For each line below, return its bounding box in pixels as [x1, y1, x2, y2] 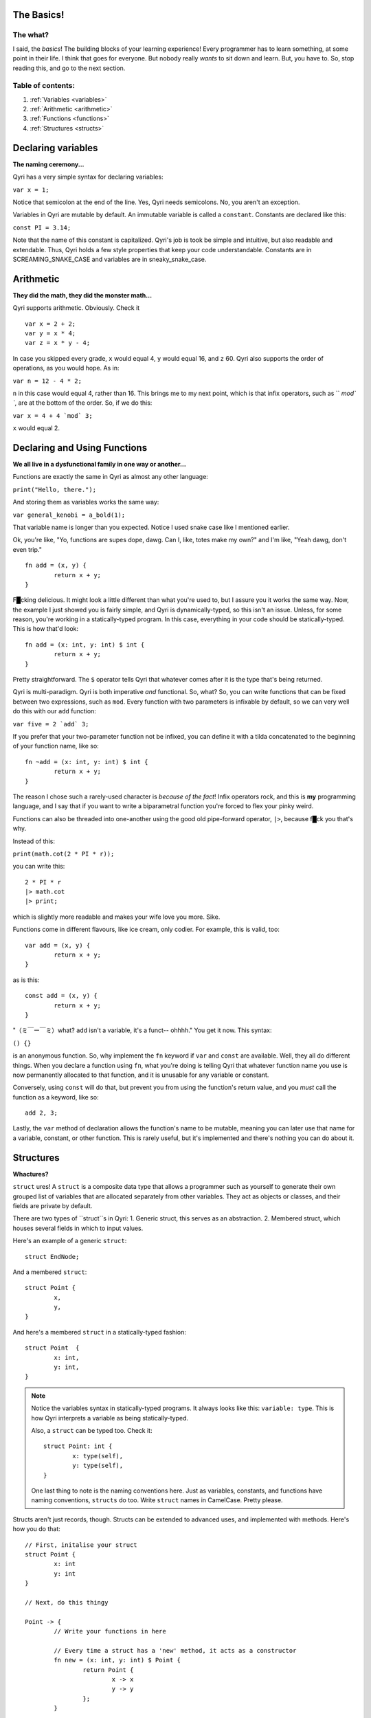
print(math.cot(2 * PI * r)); [12, 849, 115, 858]
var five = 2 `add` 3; [12, 720, 89, 728]
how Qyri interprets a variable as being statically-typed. [31, 1414, 189, 1422]
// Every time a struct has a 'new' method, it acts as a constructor [54, 1647, 297, 1654]
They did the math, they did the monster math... [12, 291, 153, 299]
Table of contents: [12, 81, 76, 91]
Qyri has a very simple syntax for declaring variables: [12, 172, 164, 181]
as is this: [12, 976, 40, 984]
